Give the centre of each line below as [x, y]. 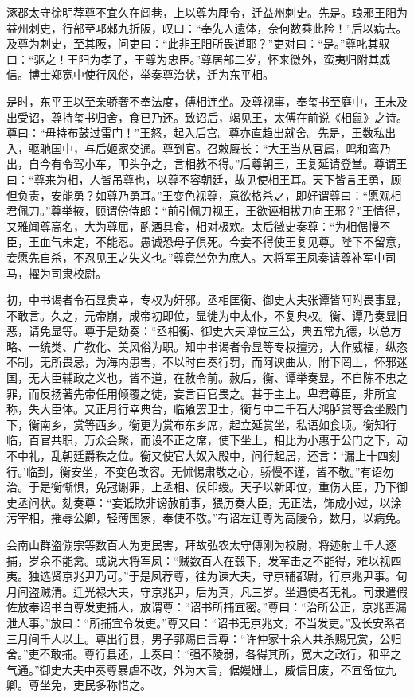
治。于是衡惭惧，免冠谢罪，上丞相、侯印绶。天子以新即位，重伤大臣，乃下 [201, 487]
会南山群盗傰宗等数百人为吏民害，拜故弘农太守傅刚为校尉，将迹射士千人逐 [201, 544]
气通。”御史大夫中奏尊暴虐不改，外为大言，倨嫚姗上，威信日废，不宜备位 [196, 669]
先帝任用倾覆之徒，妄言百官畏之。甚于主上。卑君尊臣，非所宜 [234, 393]
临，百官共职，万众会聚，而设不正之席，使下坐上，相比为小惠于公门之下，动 [207, 440]
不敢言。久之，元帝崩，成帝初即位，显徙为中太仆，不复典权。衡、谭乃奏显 [201, 315]
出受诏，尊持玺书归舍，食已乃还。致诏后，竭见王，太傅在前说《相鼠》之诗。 [207, 117]
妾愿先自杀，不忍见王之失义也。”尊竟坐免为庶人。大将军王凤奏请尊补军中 [196, 257]
